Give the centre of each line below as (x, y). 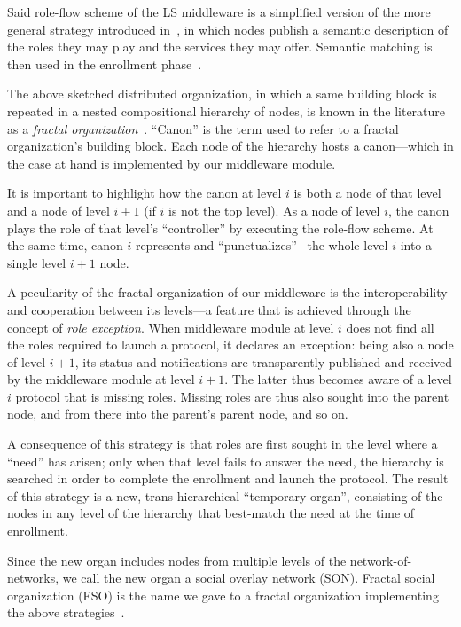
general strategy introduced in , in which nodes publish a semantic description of (228, 29)
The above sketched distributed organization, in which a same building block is (222, 94)
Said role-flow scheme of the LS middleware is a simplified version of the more (219, 12)
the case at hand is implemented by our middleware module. (172, 163)
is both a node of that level (367, 193)
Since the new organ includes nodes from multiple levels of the (177, 560)
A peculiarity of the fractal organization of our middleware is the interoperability (227, 292)
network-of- (381, 560)
